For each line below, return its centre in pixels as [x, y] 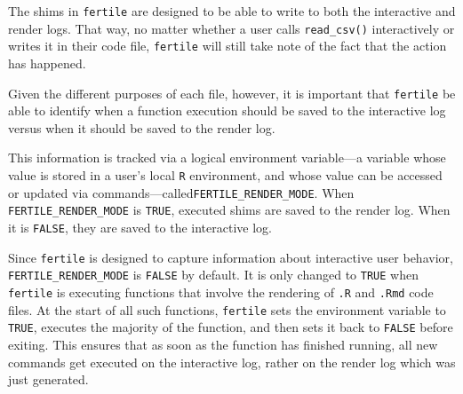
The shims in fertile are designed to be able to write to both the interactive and [232, 11]
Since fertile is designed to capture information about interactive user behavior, [231, 257]
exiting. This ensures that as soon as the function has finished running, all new [223, 344]
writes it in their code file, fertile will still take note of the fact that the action [228, 46]
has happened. [47, 63]
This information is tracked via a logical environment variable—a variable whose [227, 158]
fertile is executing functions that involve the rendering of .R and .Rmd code [221, 292]
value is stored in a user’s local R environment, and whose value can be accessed [225, 175]
